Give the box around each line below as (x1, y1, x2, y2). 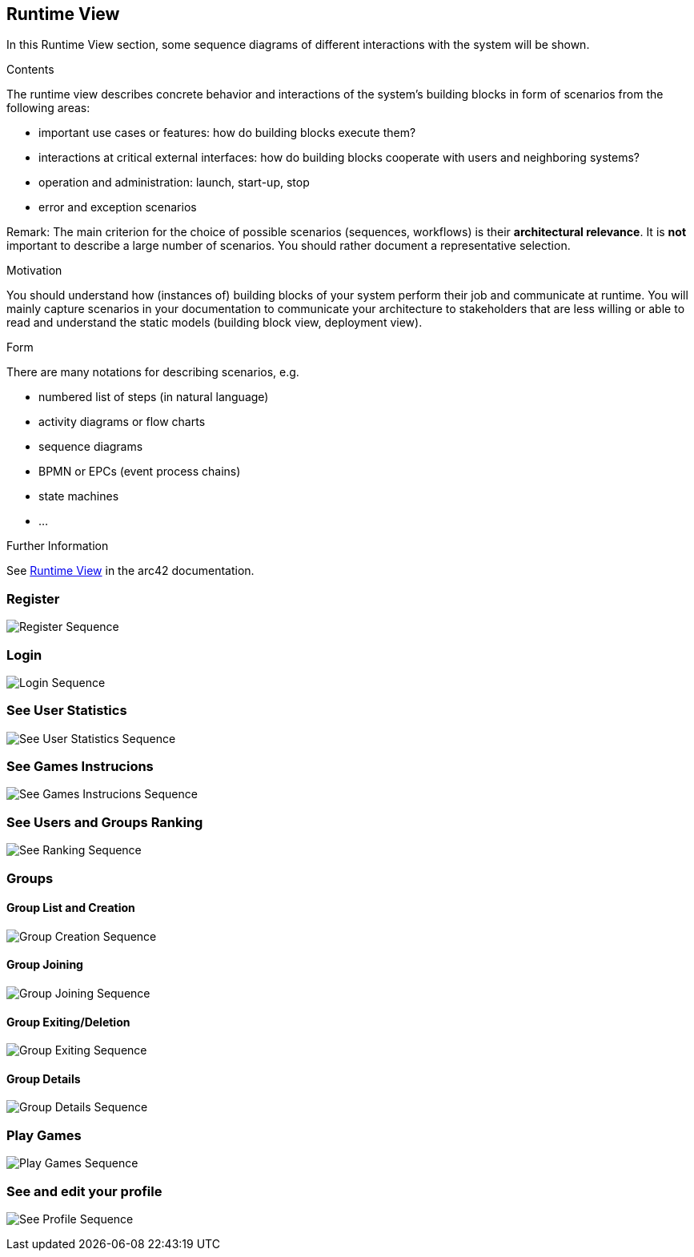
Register (6, 590, 60, 607)
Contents (6, 62, 54, 77)
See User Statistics (6, 702, 127, 719)
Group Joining (6, 958, 83, 972)
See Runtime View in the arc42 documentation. (6, 564, 255, 578)
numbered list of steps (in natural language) (38, 390, 269, 404)
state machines (38, 489, 119, 504)
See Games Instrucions (6, 758, 154, 775)
